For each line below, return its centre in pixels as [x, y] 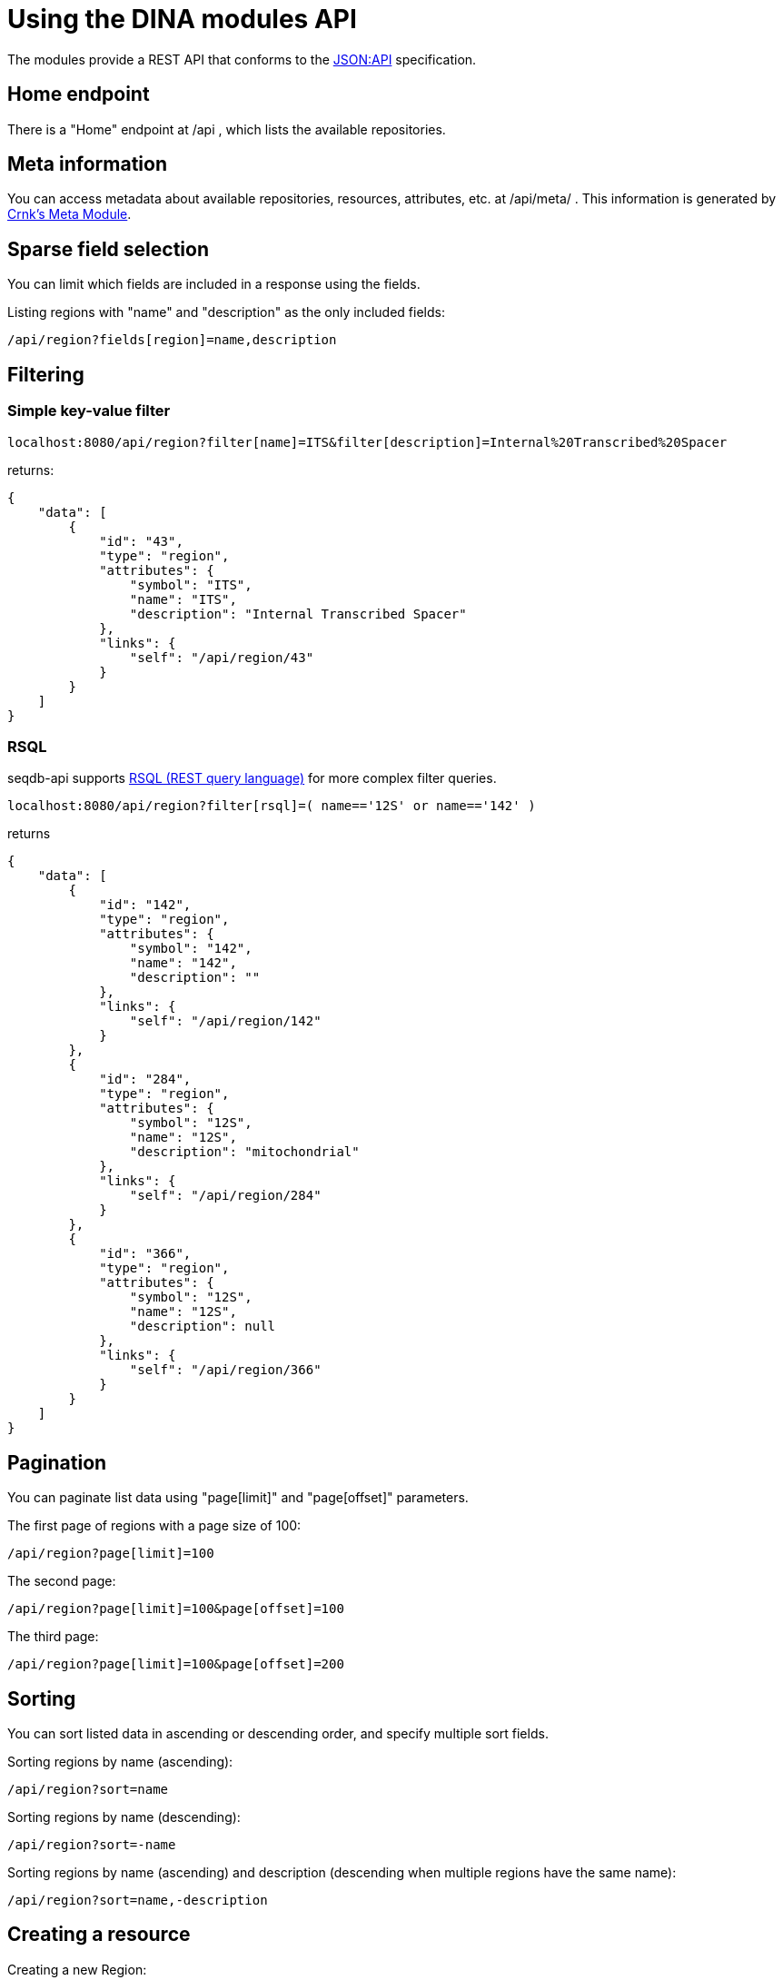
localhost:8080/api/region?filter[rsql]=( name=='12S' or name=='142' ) [272, 806]
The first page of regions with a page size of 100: [154, 1526]
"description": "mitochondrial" [244, 1152]
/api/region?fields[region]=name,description [172, 340]
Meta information [87, 164]
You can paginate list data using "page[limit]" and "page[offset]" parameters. [238, 1498]
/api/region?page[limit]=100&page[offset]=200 [176, 1664]
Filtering [46, 374]
